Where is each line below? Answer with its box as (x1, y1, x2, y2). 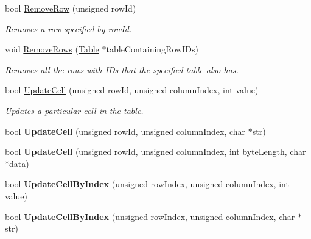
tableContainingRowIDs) (106, 43, 198, 55)
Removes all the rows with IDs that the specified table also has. (5, 63, 239, 76)
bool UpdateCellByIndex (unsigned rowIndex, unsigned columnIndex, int (5, 177, 289, 190)
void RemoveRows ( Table (5, 43, 99, 55)
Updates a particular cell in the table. (5, 104, 144, 116)
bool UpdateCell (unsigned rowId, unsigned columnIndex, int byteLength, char (5, 145, 306, 158)
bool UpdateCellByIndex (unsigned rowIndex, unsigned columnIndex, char (5, 210, 295, 223)
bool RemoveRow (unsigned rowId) (5, 2, 136, 14)
